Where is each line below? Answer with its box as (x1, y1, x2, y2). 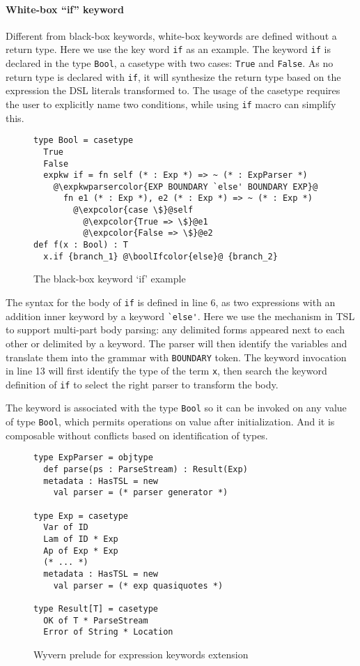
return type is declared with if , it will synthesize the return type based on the (6, 69, 341, 84)
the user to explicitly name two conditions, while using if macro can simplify (6, 96, 336, 111)
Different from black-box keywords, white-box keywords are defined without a (6, 28, 337, 43)
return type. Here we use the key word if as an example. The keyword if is (6, 42, 331, 56)
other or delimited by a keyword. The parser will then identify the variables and (6, 335, 347, 350)
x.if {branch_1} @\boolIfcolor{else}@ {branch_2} (43, 251, 278, 262)
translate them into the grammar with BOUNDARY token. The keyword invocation (6, 349, 347, 364)
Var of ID (43, 522, 88, 533)
